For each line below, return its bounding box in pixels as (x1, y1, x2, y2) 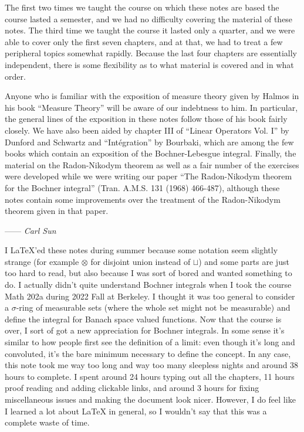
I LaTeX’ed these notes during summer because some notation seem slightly (5, 244, 278, 256)
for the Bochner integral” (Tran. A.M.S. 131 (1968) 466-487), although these (5, 181, 280, 193)
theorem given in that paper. (5, 205, 109, 217)
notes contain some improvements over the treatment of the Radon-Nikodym (5, 193, 281, 205)
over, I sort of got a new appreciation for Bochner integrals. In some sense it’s (5, 324, 285, 336)
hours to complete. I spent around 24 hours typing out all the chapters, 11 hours (5, 370, 295, 382)
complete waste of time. (5, 416, 90, 428)
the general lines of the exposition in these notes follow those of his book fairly (5, 113, 288, 125)
